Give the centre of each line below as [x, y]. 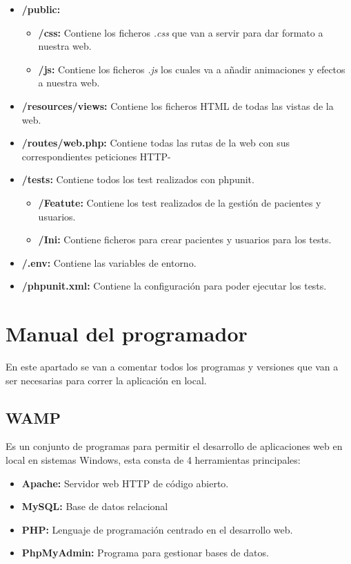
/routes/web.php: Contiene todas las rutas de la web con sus [156, 143]
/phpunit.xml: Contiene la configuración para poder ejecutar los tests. [174, 286]
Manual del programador [127, 333]
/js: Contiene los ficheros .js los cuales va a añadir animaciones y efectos [192, 69]
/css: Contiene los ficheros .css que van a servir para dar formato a [181, 32]
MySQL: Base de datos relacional [95, 506]
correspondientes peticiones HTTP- [96, 156]
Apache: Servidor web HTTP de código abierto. [125, 483]
